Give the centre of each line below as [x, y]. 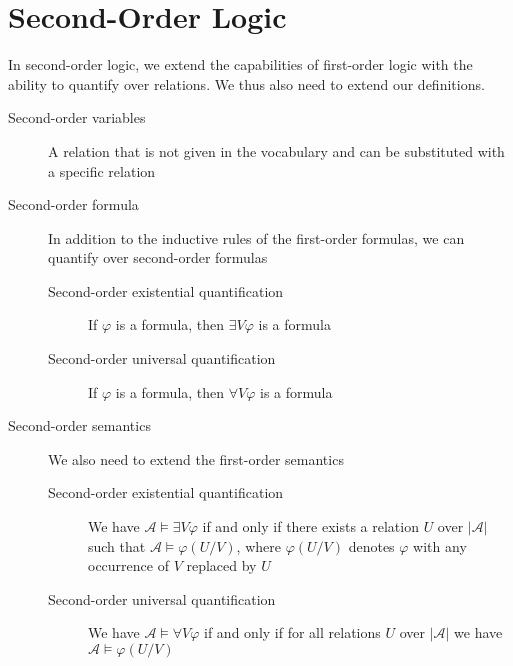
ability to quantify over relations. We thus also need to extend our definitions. [246, 83]
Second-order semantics [79, 425]
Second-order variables [77, 117]
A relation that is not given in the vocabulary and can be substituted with [276, 150]
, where [258, 545]
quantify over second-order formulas [158, 257]
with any [440, 545]
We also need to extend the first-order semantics [196, 458]
